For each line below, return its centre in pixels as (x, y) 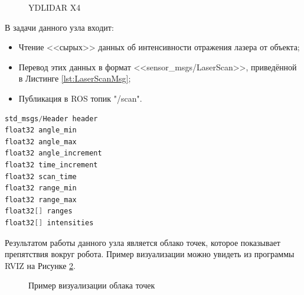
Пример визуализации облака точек (92, 285)
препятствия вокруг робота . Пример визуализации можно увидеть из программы (150, 254)
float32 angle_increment (53, 153)
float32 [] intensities (49, 223)
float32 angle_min (41, 130)
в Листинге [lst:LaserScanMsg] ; (75, 78)
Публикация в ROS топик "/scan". (80, 98)
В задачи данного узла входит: (59, 27)
